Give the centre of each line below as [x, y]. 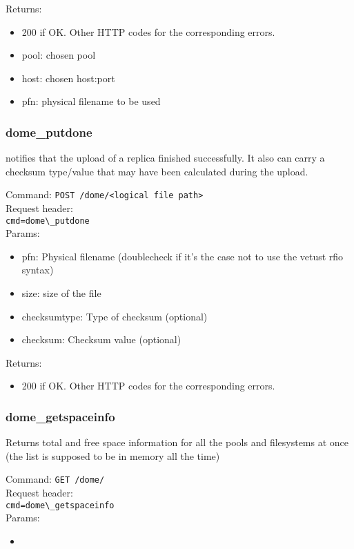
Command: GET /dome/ [55, 479]
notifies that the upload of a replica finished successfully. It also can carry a [165, 158]
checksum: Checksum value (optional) [101, 339]
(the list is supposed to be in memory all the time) [113, 455]
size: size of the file [61, 293]
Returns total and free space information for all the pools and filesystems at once [177, 442]
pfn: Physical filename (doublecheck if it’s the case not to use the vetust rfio [183, 256]
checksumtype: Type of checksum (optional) [115, 316]
